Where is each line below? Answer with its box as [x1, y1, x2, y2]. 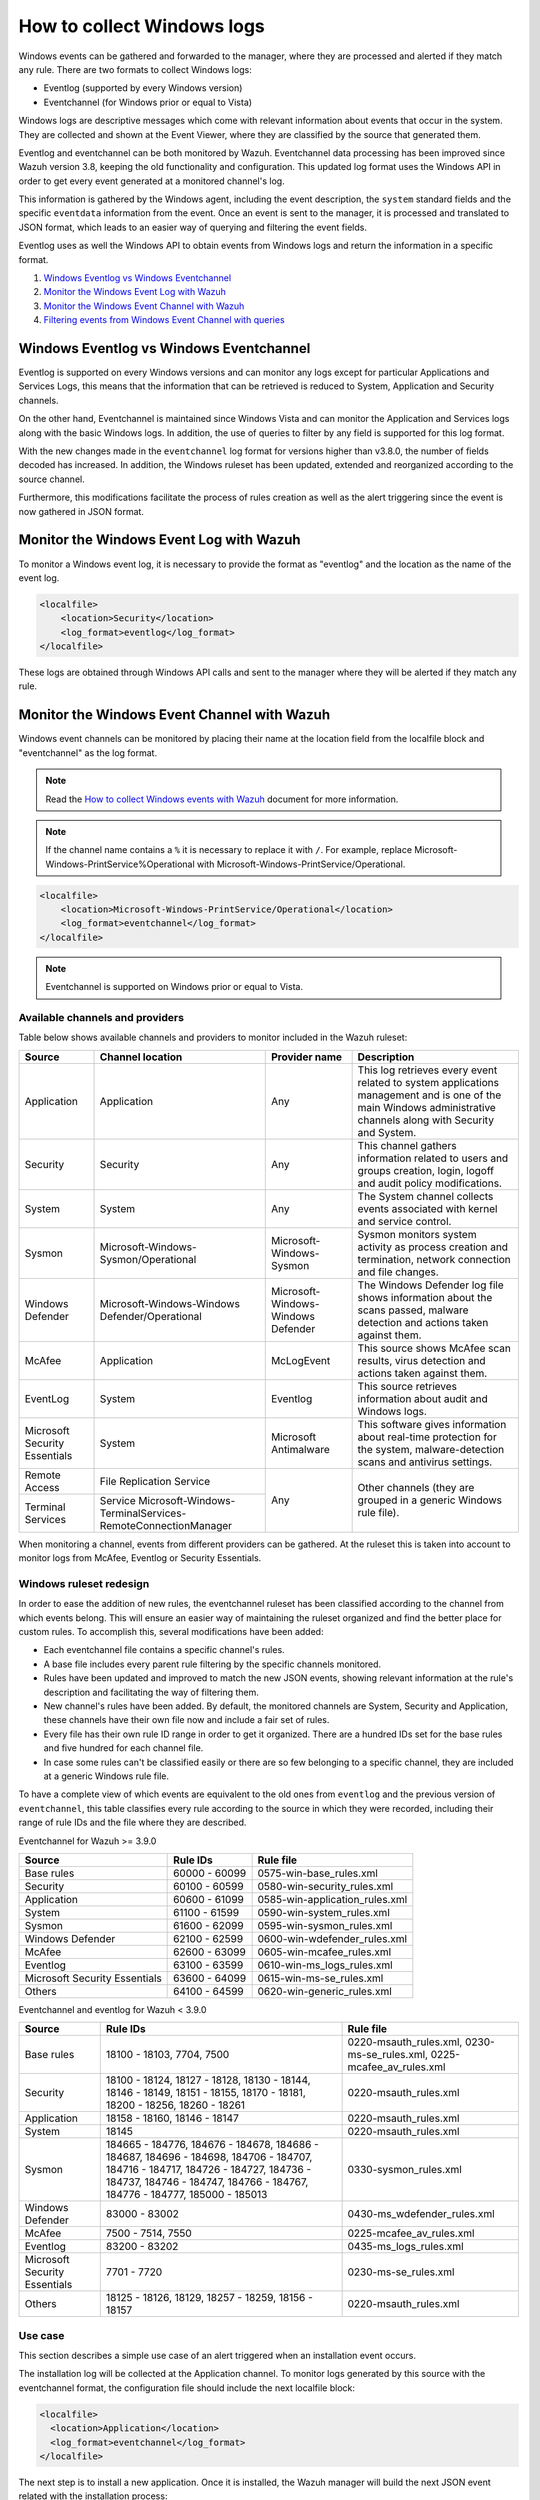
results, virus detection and [357, 1353, 486, 1367]
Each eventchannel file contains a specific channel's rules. [43, 1644, 285, 1656]
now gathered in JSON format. [18, 505, 145, 517]
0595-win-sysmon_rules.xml [257, 1918, 393, 1932]
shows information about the [357, 1290, 493, 1304]
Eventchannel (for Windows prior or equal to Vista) [43, 96, 253, 108]
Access [24, 1480, 60, 1494]
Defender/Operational [99, 1309, 202, 1323]
